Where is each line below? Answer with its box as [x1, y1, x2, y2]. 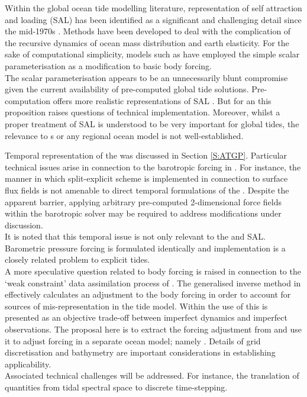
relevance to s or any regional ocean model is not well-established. [5, 129, 244, 141]
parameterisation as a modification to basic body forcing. [5, 59, 212, 72]
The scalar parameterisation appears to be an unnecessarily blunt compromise [5, 71, 288, 83]
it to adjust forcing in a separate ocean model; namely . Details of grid [5, 334, 261, 347]
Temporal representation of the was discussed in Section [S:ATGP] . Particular [5, 149, 287, 162]
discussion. [5, 218, 43, 231]
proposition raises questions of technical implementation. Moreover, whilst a [5, 106, 280, 118]
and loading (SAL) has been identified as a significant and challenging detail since [5, 13, 302, 25]
